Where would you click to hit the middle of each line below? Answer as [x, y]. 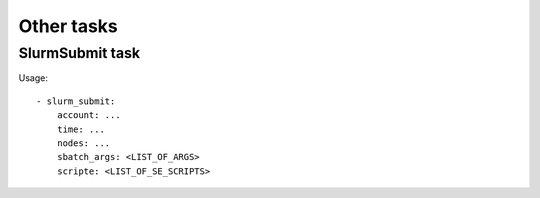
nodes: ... [83, 143]
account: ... [88, 115]
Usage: [33, 78]
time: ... [80, 129]
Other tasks [68, 26]
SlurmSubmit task [79, 53]
